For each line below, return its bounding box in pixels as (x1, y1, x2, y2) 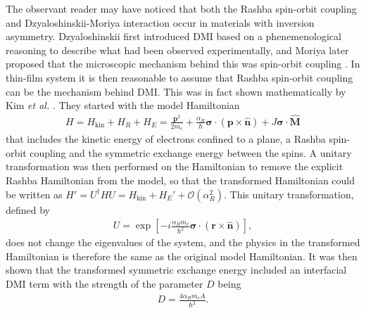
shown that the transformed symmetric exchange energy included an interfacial (6, 262, 347, 277)
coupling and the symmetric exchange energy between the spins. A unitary (30, 145, 352, 160)
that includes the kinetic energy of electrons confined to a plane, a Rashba (6, 132, 326, 146)
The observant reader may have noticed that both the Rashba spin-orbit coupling (6, 1, 357, 15)
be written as (6, 186, 63, 201)
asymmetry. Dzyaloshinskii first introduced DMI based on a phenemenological (6, 29, 341, 44)
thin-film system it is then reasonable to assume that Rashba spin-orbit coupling (6, 70, 353, 84)
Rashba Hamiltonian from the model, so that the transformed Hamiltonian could (6, 173, 355, 188)
